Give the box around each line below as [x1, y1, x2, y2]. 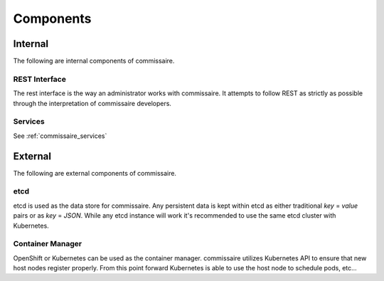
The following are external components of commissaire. [13, 169, 177, 177]
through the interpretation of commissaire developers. [13, 99, 172, 107]
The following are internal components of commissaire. [13, 57, 175, 65]
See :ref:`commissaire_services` [13, 132, 107, 140]
